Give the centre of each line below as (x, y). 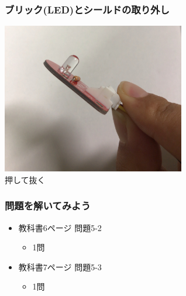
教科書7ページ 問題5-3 (60, 266)
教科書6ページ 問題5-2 (60, 227)
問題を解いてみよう (48, 206)
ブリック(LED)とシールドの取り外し (87, 9)
